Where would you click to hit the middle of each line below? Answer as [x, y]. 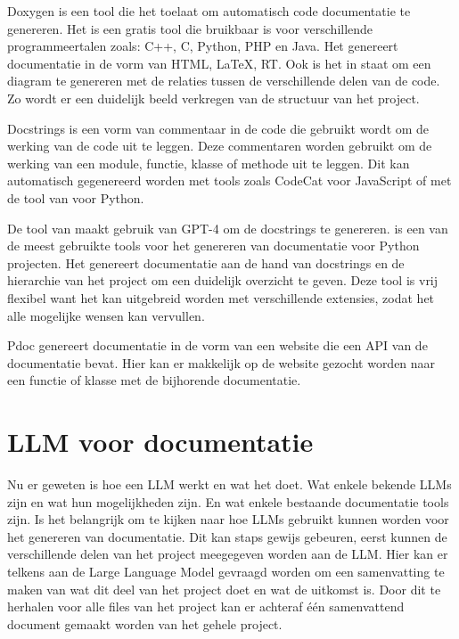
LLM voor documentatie [160, 442]
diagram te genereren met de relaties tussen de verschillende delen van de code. [224, 81]
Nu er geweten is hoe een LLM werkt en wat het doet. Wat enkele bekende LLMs [229, 484]
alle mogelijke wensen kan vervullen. [106, 315]
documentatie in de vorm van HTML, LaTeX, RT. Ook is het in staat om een [219, 63]
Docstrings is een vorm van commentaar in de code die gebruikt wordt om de [218, 128]
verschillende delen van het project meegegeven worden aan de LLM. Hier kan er [228, 554]
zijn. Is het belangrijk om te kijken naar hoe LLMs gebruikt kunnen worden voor [228, 519]
